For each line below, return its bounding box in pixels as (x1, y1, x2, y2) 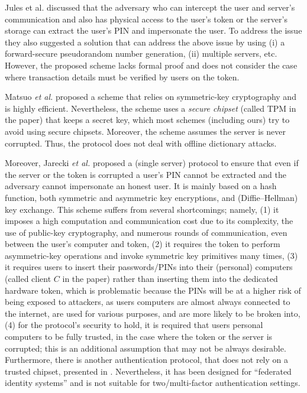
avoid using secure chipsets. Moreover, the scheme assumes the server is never (5, 125, 286, 137)
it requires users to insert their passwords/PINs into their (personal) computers (5, 261, 293, 273)
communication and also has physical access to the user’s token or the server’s (5, 12, 287, 25)
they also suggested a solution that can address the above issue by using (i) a (5, 35, 285, 48)
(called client (5, 272, 51, 285)
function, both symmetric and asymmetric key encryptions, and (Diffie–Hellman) (5, 191, 298, 203)
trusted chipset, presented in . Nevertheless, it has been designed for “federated (5, 365, 292, 377)
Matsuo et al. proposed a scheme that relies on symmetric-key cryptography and (5, 90, 296, 103)
